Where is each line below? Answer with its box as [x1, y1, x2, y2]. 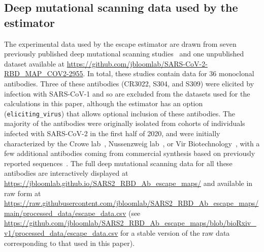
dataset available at [4, 58, 65, 69]
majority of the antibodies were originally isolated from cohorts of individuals [4, 118, 245, 129]
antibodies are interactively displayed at [4, 168, 128, 178]
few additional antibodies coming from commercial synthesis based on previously [4, 148, 255, 159]
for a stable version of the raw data [120, 227, 230, 238]
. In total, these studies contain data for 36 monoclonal [83, 68, 254, 79]
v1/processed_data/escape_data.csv [4, 227, 118, 238]
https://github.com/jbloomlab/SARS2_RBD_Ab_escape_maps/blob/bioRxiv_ [4, 217, 256, 228]
